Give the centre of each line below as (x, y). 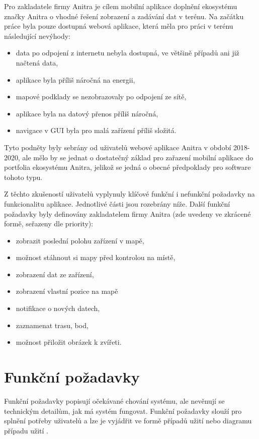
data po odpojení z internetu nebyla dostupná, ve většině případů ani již (127, 53)
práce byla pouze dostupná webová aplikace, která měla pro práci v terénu (119, 26)
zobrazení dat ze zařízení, (55, 274)
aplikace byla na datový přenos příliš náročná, (87, 113)
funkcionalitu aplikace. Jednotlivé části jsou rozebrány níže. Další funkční (117, 203)
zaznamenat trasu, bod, (52, 325)
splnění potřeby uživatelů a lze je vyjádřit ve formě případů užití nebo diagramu (128, 421)
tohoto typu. (23, 177)
